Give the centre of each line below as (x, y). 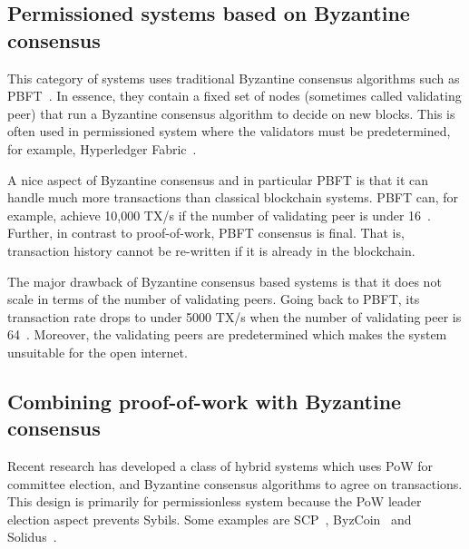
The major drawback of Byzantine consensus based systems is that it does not (225, 281)
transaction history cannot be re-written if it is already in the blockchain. (211, 250)
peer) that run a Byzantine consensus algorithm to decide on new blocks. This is (231, 113)
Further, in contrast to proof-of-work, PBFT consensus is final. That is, (206, 233)
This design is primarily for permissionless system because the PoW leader (215, 501)
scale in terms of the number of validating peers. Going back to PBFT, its (214, 299)
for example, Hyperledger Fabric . (102, 148)
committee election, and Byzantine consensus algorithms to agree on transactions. (235, 483)
